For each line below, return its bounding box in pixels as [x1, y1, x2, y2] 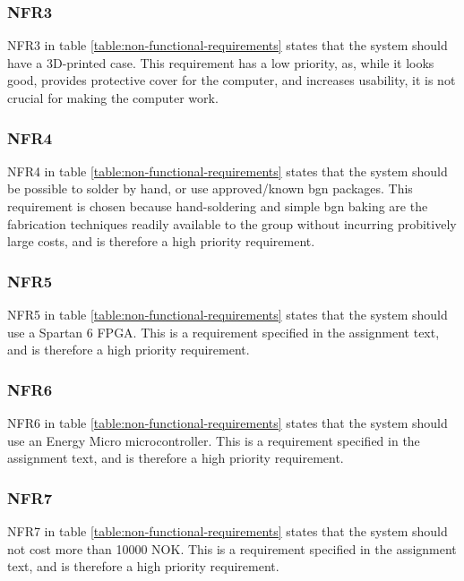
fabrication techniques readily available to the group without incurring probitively [7, 214, 457, 233]
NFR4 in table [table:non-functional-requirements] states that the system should [7, 161, 448, 180]
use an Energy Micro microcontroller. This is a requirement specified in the [7, 431, 420, 449]
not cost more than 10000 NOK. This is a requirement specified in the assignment [7, 539, 457, 558]
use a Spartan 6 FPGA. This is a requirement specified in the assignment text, [7, 322, 440, 341]
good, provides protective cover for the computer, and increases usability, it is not [7, 71, 456, 90]
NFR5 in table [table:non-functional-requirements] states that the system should [7, 305, 448, 323]
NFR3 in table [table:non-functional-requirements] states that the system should [7, 36, 448, 55]
